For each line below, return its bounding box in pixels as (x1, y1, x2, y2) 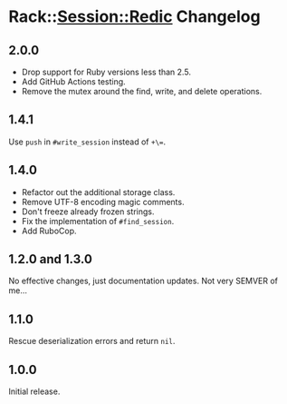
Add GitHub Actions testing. (21, 76, 126, 87)
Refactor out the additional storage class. (21, 186, 176, 197)
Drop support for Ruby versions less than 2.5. (21, 66, 192, 77)
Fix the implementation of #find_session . (21, 215, 175, 226)
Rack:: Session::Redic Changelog (8, 6, 261, 27)
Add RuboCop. (21, 225, 78, 236)
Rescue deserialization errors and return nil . (8, 336, 176, 347)
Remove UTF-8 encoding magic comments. (21, 196, 185, 207)
